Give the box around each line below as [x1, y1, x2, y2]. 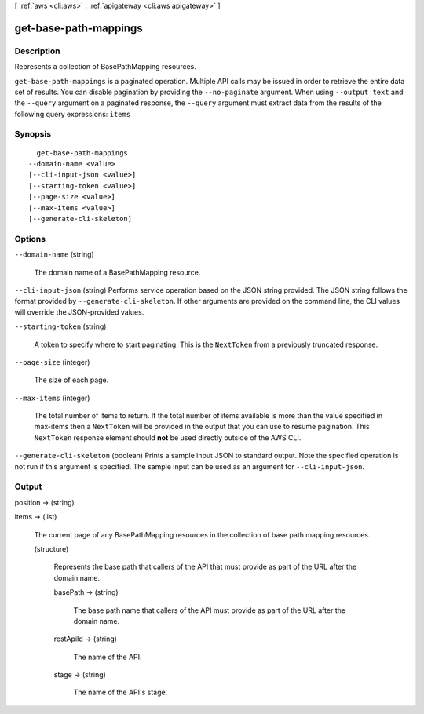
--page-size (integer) [14, 357, 90, 366]
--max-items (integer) [14, 393, 90, 403]
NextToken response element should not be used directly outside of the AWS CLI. [34, 432, 302, 443]
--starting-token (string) [14, 322, 107, 331]
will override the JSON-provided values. [14, 307, 144, 317]
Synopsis [14, 129, 51, 140]
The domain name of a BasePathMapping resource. [34, 268, 201, 277]
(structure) [34, 544, 69, 553]
